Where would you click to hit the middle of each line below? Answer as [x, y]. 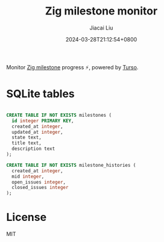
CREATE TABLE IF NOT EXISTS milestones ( [59, 115]
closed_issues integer [40, 188]
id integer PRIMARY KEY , [43, 121]
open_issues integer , [39, 182]
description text [33, 149]
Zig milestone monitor [101, 11]
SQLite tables [41, 94]
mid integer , [28, 176]
